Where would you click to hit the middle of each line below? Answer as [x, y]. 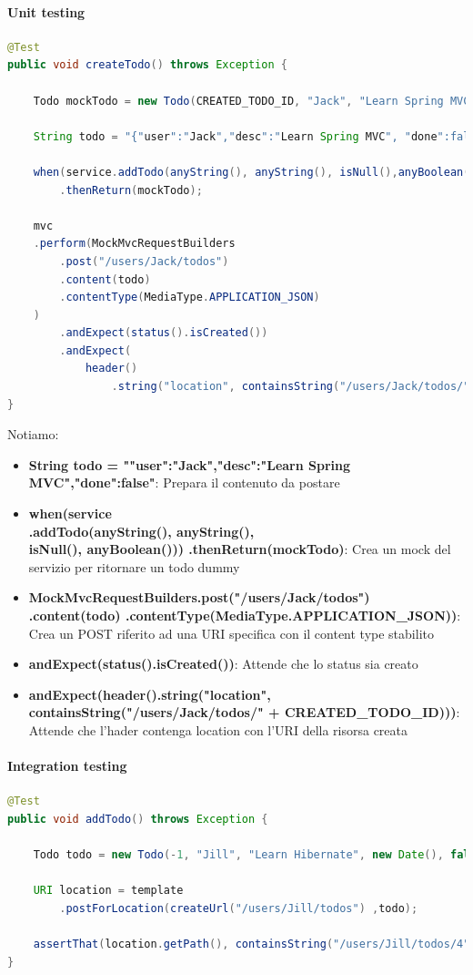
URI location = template [108, 891]
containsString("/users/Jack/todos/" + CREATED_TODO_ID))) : [244, 712]
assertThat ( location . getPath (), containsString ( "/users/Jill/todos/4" [252, 944]
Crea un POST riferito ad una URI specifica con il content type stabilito [231, 633]
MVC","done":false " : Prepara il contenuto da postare [184, 482]
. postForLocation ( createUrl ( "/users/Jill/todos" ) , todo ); [239, 908]
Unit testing [46, 11]
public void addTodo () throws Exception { [138, 819]
